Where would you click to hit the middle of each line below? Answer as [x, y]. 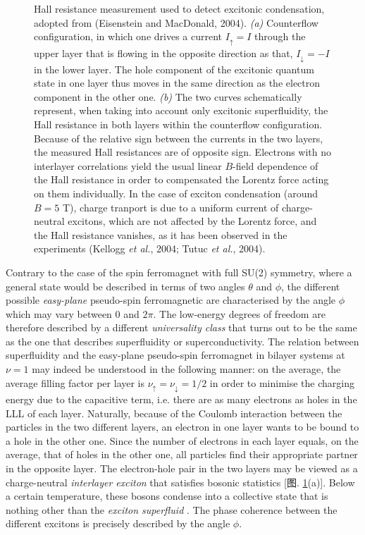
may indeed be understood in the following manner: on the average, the [186, 369]
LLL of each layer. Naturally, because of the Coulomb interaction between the [174, 413]
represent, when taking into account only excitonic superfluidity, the [181, 110]
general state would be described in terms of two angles [125, 286]
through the [280, 36]
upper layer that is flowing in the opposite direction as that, [163, 53]
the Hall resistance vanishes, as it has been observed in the [161, 234]
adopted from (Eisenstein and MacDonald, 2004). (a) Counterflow [176, 22]
